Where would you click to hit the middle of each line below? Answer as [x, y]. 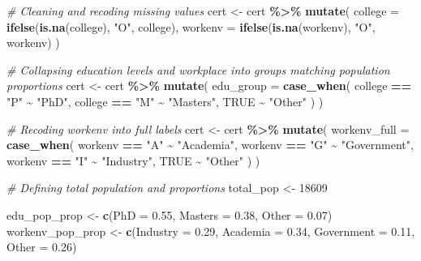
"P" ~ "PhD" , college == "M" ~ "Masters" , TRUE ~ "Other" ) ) [165, 101]
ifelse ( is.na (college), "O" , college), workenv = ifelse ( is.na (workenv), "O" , [191, 26]
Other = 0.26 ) [42, 247]
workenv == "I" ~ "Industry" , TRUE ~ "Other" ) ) [133, 160]
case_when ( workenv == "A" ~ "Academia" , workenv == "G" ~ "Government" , [210, 145]
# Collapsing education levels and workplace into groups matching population [198, 69]
